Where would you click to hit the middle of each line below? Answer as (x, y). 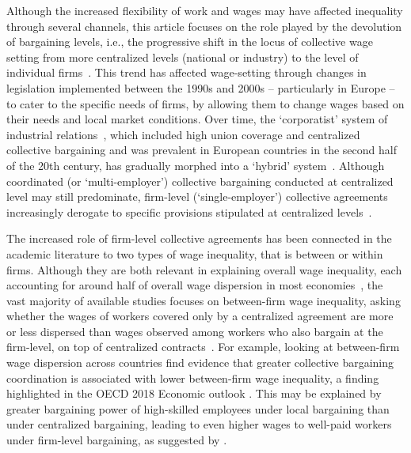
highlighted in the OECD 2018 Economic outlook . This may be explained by (194, 393)
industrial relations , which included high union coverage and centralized (183, 134)
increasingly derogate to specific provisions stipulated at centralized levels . (189, 211)
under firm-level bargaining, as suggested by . (117, 440)
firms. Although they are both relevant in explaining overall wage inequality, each (204, 269)
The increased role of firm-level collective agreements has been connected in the (199, 238)
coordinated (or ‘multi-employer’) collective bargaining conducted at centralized (200, 181)
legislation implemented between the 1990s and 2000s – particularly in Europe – (201, 87)
